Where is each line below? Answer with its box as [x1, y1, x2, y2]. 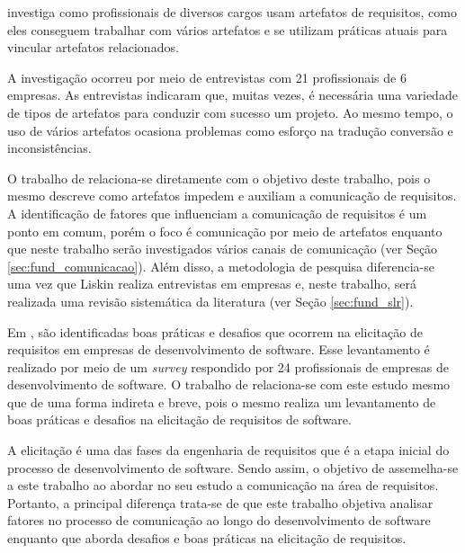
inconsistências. [7, 138, 92, 157]
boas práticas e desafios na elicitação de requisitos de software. [7, 410, 352, 429]
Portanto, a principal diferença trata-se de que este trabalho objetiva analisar [7, 493, 434, 512]
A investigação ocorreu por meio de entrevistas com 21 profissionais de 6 [7, 67, 407, 86]
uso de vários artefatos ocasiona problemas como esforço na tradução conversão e [7, 120, 453, 139]
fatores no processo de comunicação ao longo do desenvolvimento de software [7, 511, 431, 530]
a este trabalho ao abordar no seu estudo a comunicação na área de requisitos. [7, 476, 439, 495]
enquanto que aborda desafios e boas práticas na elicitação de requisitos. [7, 529, 407, 548]
